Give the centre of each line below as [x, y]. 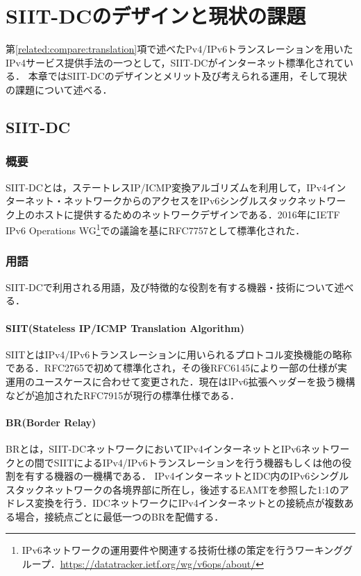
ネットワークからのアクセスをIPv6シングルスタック [180, 201]
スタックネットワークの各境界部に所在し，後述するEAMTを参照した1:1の [173, 489]
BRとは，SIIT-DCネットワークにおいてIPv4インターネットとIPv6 [153, 448]
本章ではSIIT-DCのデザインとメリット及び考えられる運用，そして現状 [188, 76]
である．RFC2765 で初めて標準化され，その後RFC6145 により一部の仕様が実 [176, 368]
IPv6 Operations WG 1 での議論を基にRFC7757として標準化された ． [156, 229]
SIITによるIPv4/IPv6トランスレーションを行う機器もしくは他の [198, 462]
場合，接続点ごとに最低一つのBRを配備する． [119, 516]
